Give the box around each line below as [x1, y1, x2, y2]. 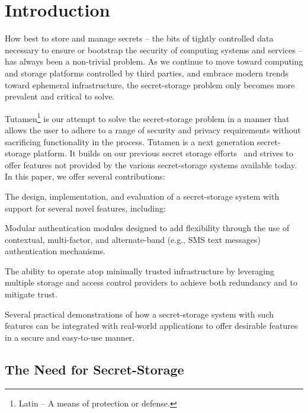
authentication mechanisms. [5, 245, 105, 257]
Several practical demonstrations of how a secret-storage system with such [5, 308, 274, 320]
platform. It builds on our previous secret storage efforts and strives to [33, 147, 294, 159]
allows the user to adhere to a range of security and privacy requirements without [5, 123, 301, 136]
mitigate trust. [5, 288, 57, 300]
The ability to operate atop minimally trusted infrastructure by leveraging [5, 264, 275, 277]
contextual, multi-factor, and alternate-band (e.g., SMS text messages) [5, 233, 261, 245]
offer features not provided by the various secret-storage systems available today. [5, 158, 297, 171]
